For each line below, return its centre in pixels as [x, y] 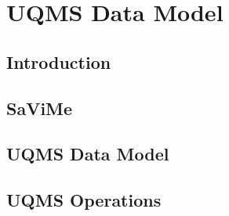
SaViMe [40, 108]
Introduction [59, 61]
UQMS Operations [84, 200]
